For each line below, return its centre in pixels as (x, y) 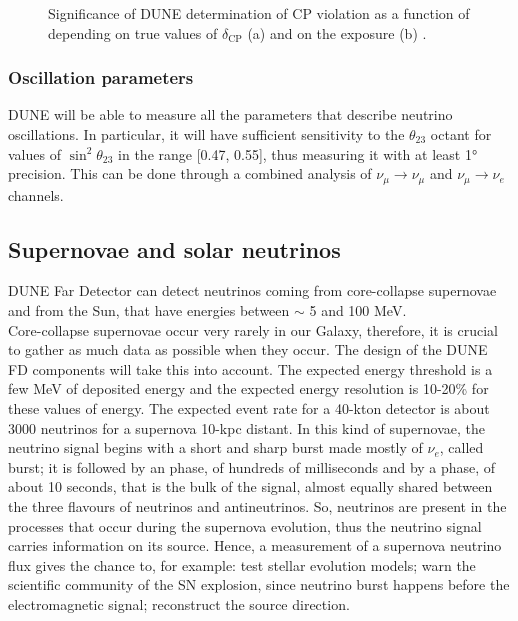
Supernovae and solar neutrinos (174, 248)
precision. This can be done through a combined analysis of (190, 173)
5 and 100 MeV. (358, 310)
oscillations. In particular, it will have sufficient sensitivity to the (206, 134)
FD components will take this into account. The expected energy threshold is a (250, 368)
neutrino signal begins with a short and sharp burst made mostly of (215, 447)
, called (461, 447)
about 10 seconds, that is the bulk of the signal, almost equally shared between (250, 486)
